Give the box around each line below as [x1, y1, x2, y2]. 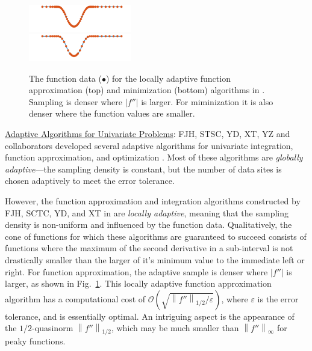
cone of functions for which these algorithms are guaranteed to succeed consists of [5, 230, 307, 242]
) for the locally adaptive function [105, 72, 231, 84]
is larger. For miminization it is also [141, 95, 273, 108]
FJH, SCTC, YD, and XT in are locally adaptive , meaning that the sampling [5, 206, 289, 219]
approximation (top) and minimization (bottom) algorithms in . [29, 84, 265, 96]
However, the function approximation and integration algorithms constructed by [5, 194, 301, 207]
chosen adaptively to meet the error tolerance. [5, 174, 175, 187]
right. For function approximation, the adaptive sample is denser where [5, 265, 268, 278]
